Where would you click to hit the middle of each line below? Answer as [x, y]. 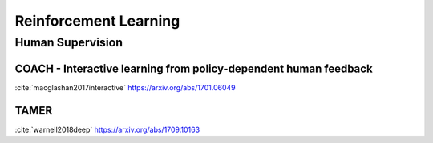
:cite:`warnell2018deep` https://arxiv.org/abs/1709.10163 [107, 129]
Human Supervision [69, 42]
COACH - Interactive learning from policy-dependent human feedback [194, 68]
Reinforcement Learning [97, 21]
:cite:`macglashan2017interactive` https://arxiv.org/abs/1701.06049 [125, 87]
